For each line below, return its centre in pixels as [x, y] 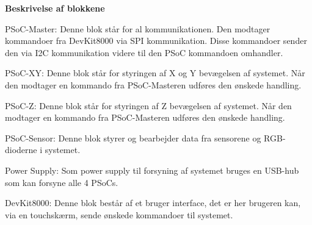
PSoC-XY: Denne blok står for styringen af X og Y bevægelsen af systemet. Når [155, 73]
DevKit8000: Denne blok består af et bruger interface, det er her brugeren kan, [153, 203]
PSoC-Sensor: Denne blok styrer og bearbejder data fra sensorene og [133, 137]
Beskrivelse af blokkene [55, 8]
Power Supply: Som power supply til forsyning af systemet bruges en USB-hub [152, 170]
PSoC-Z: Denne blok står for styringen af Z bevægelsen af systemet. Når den [148, 105]
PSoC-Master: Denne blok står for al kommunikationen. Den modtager [138, 28]
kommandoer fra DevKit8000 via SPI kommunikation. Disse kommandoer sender [156, 41]
